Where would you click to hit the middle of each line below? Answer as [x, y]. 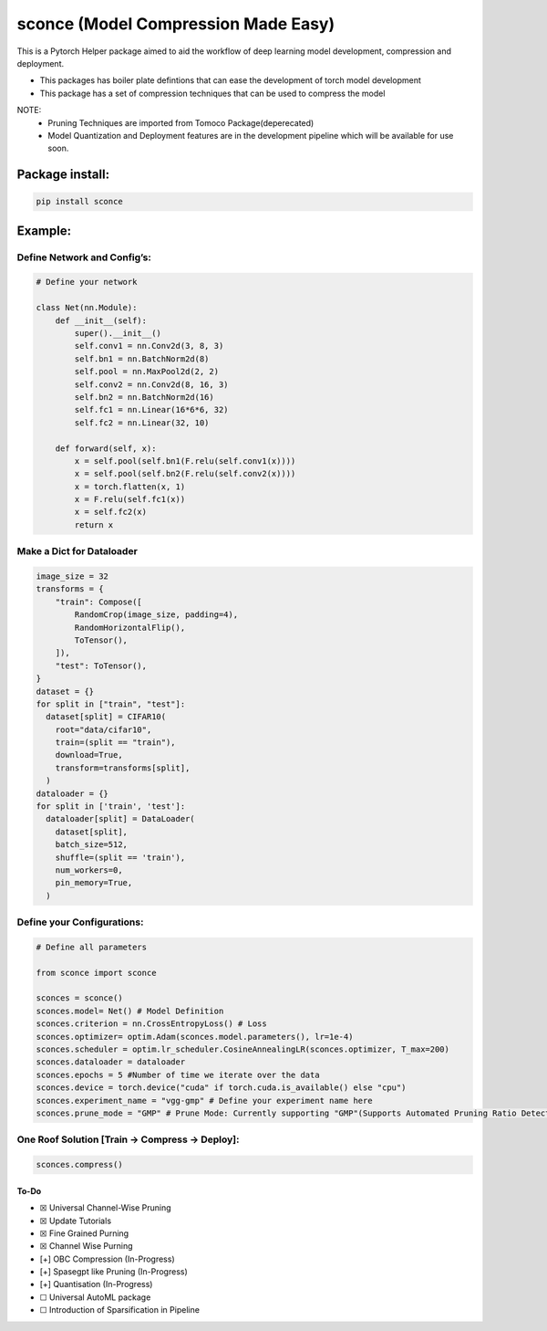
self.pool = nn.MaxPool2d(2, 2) [146, 372]
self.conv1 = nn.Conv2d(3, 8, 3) [149, 346]
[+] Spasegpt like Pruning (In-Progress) [114, 1272]
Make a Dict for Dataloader [77, 551]
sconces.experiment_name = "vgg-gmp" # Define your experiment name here [204, 1100]
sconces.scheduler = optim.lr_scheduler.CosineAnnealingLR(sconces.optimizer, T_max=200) [243, 1049]
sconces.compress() [79, 1165]
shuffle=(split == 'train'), [120, 857]
